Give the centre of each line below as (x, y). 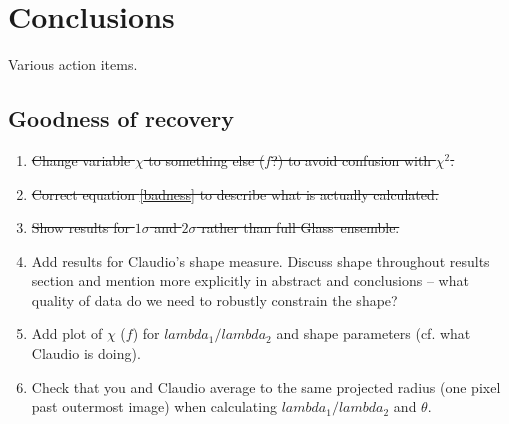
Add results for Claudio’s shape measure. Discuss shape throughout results (260, 260)
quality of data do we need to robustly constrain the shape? (214, 299)
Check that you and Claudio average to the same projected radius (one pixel (266, 386)
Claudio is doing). (86, 353)
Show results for (81, 227)
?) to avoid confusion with (351, 159)
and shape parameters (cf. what (373, 333)
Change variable (81, 159)
